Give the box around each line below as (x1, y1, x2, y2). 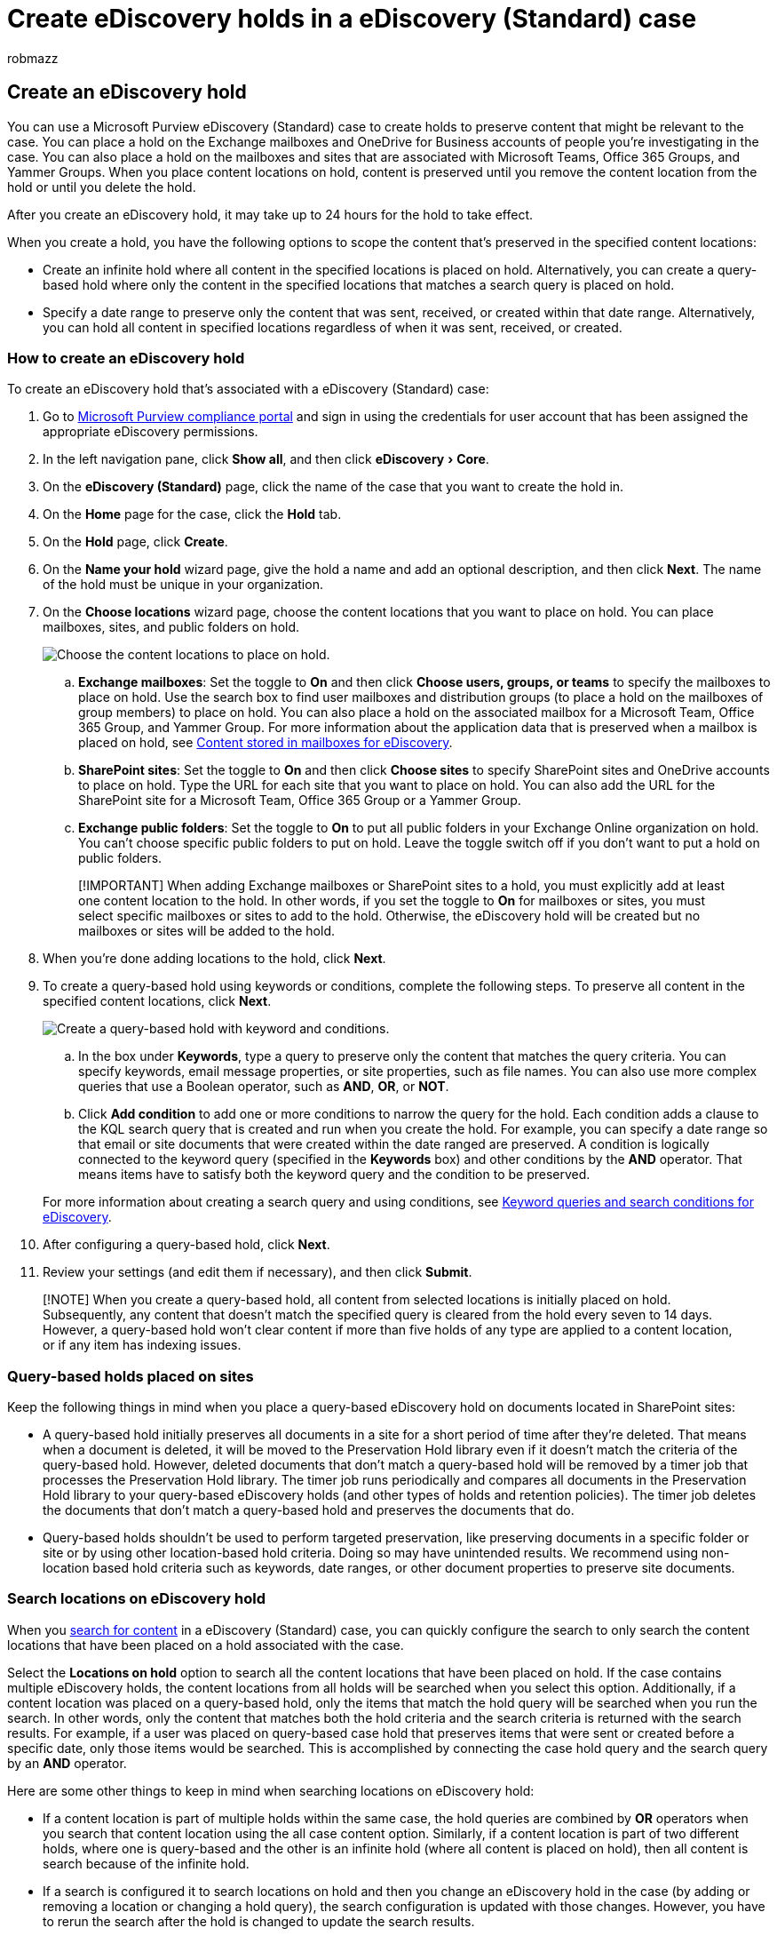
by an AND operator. (7, 1755, 127, 1771)
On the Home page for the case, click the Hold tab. (43, 506, 342, 522)
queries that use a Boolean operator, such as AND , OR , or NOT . (78, 1079, 449, 1095)
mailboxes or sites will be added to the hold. (78, 923, 336, 939)
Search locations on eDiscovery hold (7, 1589, 266, 1608)
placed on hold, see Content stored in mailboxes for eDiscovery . (78, 735, 453, 751)
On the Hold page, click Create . (43, 534, 228, 550)
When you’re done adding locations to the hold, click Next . (43, 951, 386, 967)
